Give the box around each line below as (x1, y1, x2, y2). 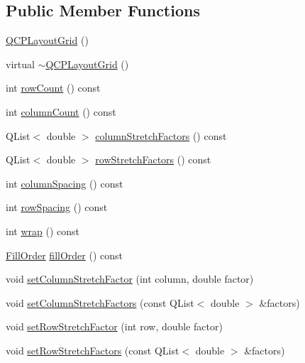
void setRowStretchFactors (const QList (6, 342, 179, 357)
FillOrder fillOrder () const (6, 247, 123, 262)
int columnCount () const (6, 104, 116, 119)
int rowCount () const (6, 80, 101, 95)
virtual (6, 56, 35, 71)
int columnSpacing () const (6, 175, 123, 190)
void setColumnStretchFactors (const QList (6, 295, 194, 310)
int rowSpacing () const (6, 200, 108, 215)
